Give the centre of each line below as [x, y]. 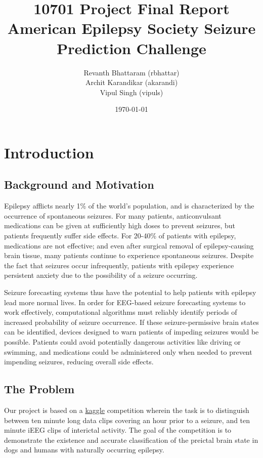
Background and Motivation [79, 184]
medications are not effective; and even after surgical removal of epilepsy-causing [129, 245]
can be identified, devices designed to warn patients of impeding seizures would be [131, 332]
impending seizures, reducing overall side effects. [79, 362]
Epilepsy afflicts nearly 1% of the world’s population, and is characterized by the [129, 206]
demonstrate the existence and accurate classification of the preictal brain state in [131, 440]
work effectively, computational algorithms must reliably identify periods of [121, 312]
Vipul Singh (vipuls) [131, 92]
